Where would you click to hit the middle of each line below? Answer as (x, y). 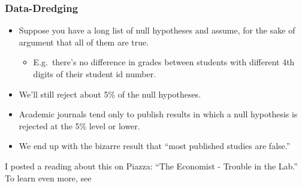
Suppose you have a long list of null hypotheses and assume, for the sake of (157, 30)
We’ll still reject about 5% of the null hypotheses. (110, 94)
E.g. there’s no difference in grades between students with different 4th (164, 62)
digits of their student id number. (95, 74)
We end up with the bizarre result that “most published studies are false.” (155, 146)
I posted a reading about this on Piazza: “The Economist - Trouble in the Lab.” (151, 166)
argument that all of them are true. (84, 42)
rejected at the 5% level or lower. (79, 125)
